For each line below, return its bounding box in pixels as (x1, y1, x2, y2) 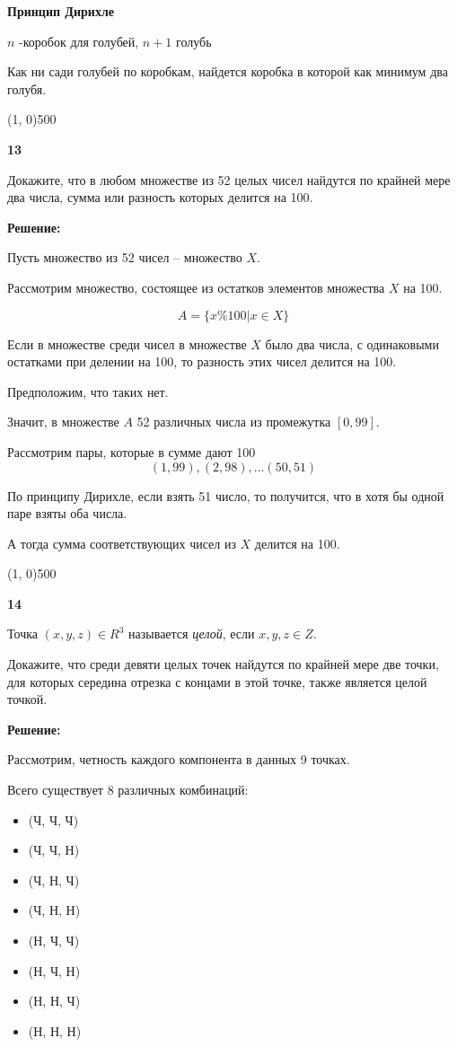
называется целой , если (128, 624, 255, 643)
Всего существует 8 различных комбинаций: (7, 780, 249, 799)
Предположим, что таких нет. (7, 382, 169, 400)
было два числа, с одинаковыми (265, 334, 439, 353)
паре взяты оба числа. (7, 504, 127, 523)
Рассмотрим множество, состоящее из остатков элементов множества (7, 277, 385, 296)
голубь (176, 31, 212, 50)
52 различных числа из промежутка (136, 412, 331, 431)
